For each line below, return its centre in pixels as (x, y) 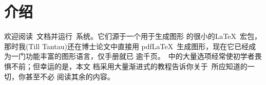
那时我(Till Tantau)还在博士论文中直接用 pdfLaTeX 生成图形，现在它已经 (127, 46)
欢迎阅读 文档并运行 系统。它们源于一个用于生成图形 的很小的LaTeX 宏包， (133, 36)
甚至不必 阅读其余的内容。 (70, 76)
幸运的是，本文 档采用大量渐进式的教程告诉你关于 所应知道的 (144, 66)
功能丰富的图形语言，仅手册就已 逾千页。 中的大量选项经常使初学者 (140, 56)
